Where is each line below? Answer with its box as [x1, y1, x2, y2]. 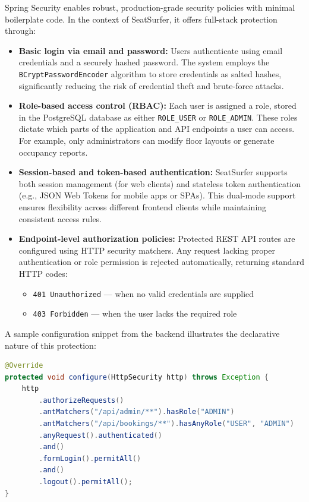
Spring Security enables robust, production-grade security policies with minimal [5, 1, 295, 13]
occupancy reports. [18, 146, 88, 158]
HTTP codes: [18, 267, 68, 279]
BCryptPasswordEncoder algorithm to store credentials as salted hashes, [18, 67, 282, 80]
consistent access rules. [18, 212, 102, 225]
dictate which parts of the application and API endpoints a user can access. [18, 122, 295, 135]
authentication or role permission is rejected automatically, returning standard [18, 255, 304, 268]
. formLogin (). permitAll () [39, 454, 141, 463]
